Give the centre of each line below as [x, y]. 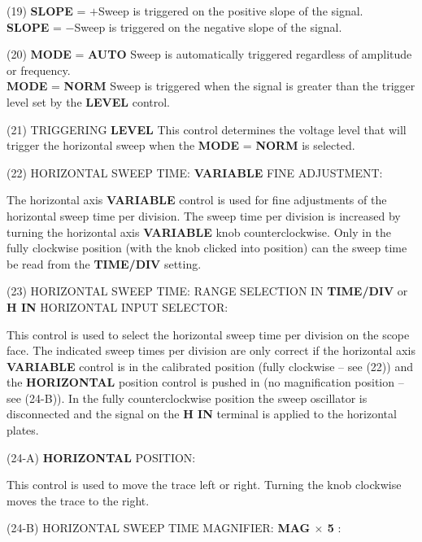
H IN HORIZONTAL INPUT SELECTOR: [117, 306]
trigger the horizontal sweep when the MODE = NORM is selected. [181, 145]
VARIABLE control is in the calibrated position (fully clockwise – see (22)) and [210, 366]
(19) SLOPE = [46, 11]
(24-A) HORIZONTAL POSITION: [101, 457]
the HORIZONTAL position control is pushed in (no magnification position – [205, 382]
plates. [23, 430]
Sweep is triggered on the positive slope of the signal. [231, 11]
